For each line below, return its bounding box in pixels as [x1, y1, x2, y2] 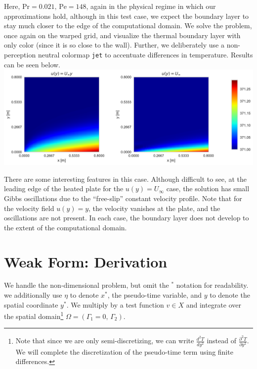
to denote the [210, 290, 250, 300]
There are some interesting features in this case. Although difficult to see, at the [4, 173, 247, 184]
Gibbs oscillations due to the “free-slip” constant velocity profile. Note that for [4, 193, 242, 203]
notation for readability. [176, 280, 249, 290]
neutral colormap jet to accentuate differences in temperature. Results [38, 49, 253, 59]
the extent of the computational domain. [4, 222, 127, 232]
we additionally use [4, 290, 62, 300]
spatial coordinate [4, 299, 58, 310]
